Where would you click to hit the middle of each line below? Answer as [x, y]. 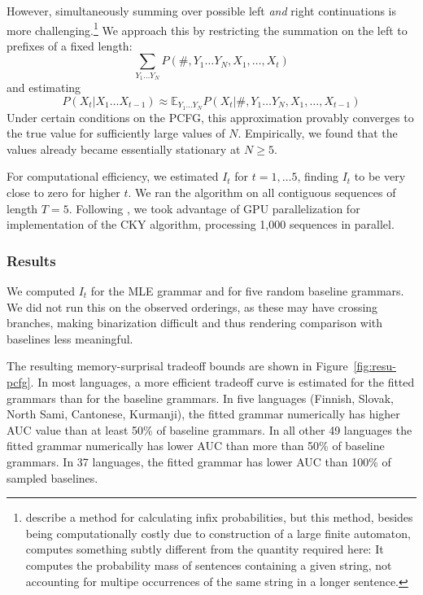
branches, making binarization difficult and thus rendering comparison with [195, 323]
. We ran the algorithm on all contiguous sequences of [262, 192]
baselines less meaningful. [70, 338]
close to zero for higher [63, 192]
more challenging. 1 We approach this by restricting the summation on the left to [207, 28]
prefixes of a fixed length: [70, 45]
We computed [41, 291]
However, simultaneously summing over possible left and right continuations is [201, 11]
